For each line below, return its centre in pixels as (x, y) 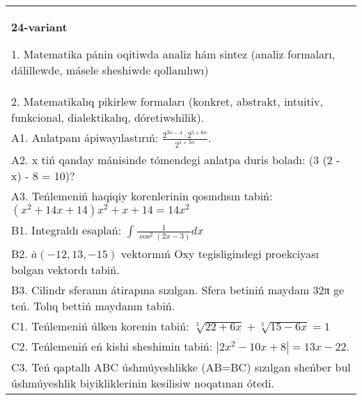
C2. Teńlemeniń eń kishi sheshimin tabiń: (112, 346)
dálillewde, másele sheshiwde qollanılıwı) (110, 70)
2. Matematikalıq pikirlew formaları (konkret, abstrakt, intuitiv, (167, 101)
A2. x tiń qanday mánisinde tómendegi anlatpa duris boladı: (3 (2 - (176, 160)
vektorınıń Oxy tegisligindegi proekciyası (220, 253)
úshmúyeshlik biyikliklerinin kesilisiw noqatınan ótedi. (143, 383)
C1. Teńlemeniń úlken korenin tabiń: (100, 326)
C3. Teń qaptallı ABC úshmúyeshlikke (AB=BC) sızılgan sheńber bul (181, 367)
